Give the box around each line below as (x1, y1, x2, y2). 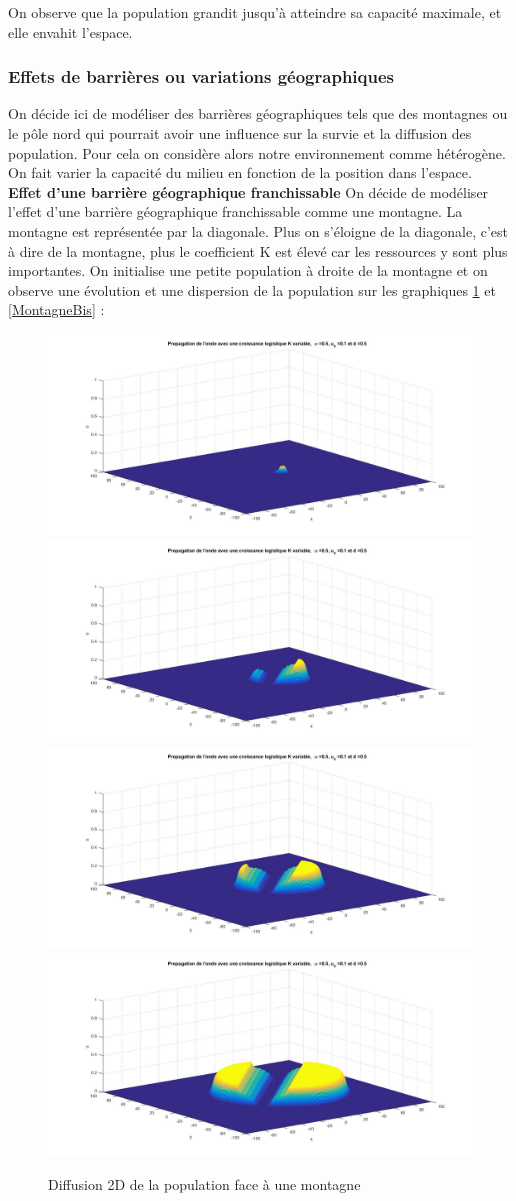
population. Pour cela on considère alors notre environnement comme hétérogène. (8, 142, 506, 163)
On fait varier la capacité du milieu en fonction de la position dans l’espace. (8, 162, 472, 183)
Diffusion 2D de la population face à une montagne (48, 1173, 361, 1194)
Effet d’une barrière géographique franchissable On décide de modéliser (8, 181, 489, 202)
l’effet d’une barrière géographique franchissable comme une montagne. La (8, 201, 463, 222)
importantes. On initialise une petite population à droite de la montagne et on (8, 260, 488, 281)
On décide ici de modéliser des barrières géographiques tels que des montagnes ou (8, 103, 508, 124)
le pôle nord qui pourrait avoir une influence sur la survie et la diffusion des (8, 123, 472, 143)
